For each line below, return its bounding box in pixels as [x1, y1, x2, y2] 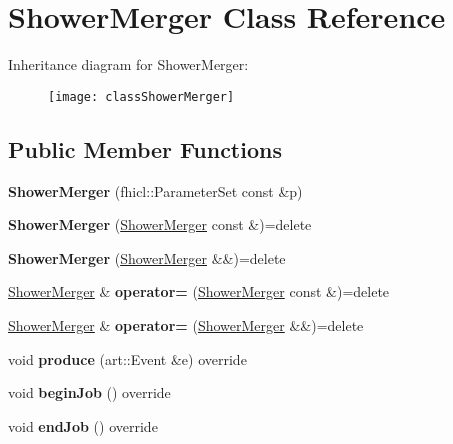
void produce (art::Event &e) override [8, 348, 247, 369]
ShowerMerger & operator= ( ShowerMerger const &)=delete [8, 281, 390, 302]
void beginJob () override [8, 382, 171, 403]
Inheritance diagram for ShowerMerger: [8, 54, 249, 75]
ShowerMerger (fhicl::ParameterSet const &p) [8, 180, 303, 201]
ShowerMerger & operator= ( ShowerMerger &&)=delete [8, 314, 364, 335]
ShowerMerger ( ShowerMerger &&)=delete [8, 247, 286, 268]
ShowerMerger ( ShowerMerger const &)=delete [8, 214, 312, 235]
